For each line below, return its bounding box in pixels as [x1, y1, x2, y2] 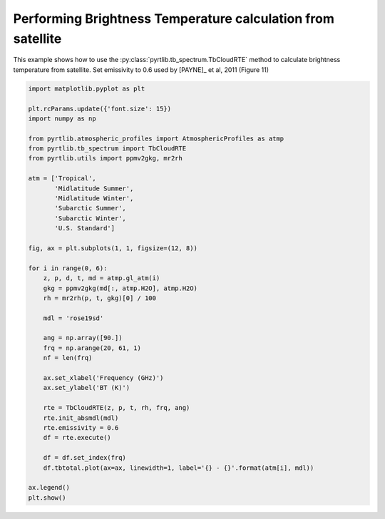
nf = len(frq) [43, 354, 93, 362]
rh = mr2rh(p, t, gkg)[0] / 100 [43, 294, 157, 302]
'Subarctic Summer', [54, 204, 126, 212]
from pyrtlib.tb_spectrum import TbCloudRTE [28, 145, 187, 153]
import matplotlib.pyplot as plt [28, 84, 145, 93]
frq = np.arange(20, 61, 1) [43, 344, 142, 352]
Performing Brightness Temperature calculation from [13, 11, 334, 26]
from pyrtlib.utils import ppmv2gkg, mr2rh [28, 154, 183, 163]
